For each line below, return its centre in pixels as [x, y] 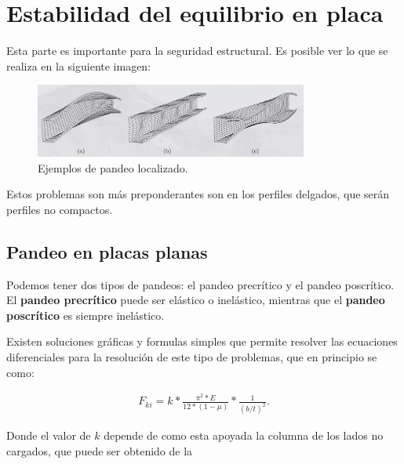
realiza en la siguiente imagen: [79, 65]
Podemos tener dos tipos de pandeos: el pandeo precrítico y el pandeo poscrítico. [200, 284]
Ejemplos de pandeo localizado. [113, 167]
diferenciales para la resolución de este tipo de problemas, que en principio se [192, 357]
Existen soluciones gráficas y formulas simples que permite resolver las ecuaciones [202, 341]
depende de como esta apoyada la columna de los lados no [244, 435]
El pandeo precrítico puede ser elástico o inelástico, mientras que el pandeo [196, 300]
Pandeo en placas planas [107, 251]
